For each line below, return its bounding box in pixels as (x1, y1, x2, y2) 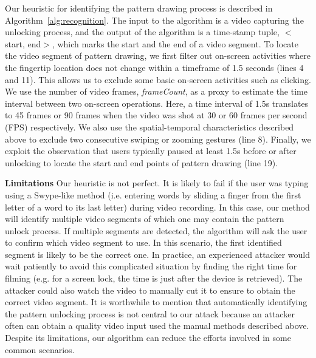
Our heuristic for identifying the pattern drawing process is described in (5, 2, 273, 14)
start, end (5, 37, 41, 50)
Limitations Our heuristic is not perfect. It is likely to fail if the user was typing (5, 177, 309, 189)
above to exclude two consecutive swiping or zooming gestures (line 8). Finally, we (5, 132, 311, 145)
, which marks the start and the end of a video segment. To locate (52, 37, 298, 50)
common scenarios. (5, 343, 75, 356)
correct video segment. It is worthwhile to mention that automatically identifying (5, 296, 307, 308)
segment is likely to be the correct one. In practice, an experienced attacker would (5, 248, 310, 260)
